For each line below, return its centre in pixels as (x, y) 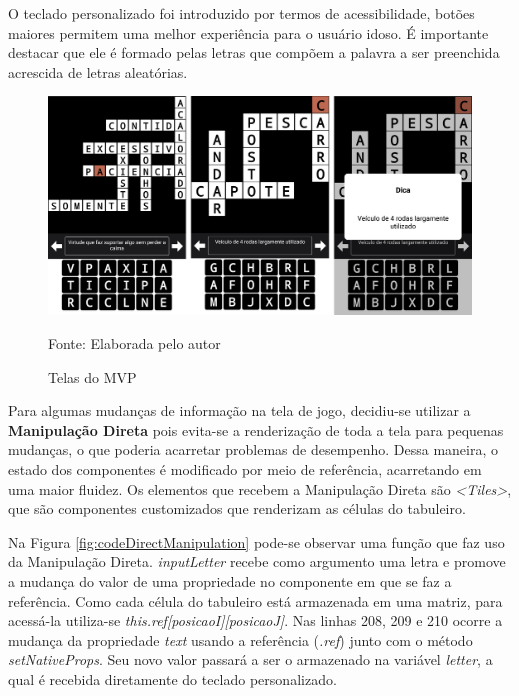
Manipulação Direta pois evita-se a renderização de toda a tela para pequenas (256, 429)
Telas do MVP (92, 376)
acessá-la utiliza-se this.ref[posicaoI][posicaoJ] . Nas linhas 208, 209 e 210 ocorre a (255, 620)
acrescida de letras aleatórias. (98, 71)
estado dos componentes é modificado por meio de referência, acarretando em (245, 468)
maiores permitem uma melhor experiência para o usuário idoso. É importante (248, 32)
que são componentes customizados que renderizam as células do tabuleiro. (237, 508)
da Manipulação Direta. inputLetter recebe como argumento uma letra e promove (257, 561)
